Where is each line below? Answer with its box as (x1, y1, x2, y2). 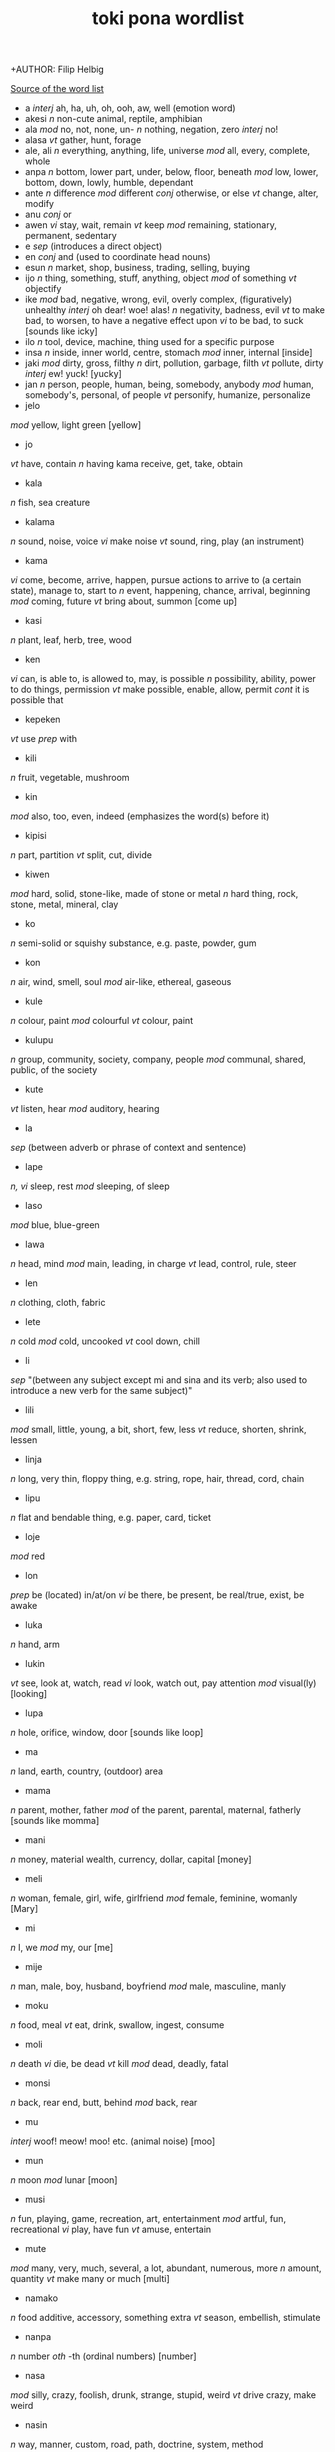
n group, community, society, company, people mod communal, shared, (10, 1053, 307, 1066)
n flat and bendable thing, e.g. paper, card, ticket (10, 1512, 212, 1524)
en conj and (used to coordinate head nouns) (24, 251, 212, 263)
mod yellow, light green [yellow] (10, 419, 142, 431)
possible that (10, 694, 64, 706)
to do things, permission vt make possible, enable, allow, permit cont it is (10, 683, 310, 696)
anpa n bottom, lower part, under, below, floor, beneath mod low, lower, (24, 166, 319, 178)
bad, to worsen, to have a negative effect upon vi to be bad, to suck (24, 315, 304, 327)
